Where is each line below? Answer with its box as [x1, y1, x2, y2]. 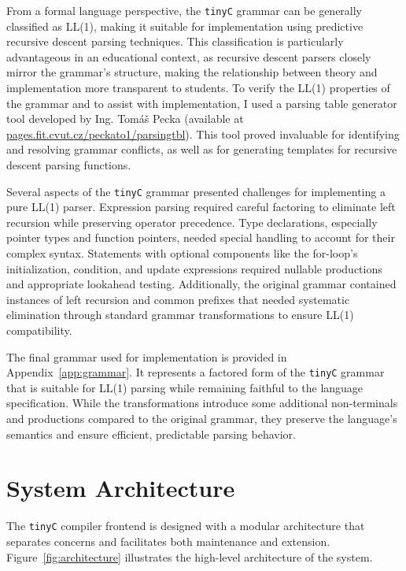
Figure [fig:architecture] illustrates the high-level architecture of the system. [6, 548, 373, 565]
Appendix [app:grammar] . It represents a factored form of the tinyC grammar [6, 364, 385, 380]
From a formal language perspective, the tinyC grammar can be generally [6, 2, 363, 18]
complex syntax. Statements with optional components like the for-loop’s [6, 245, 358, 261]
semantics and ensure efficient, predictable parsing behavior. [6, 425, 296, 442]
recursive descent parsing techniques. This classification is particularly [6, 33, 344, 50]
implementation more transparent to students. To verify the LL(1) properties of [6, 80, 390, 96]
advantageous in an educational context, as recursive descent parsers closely [6, 48, 371, 65]
